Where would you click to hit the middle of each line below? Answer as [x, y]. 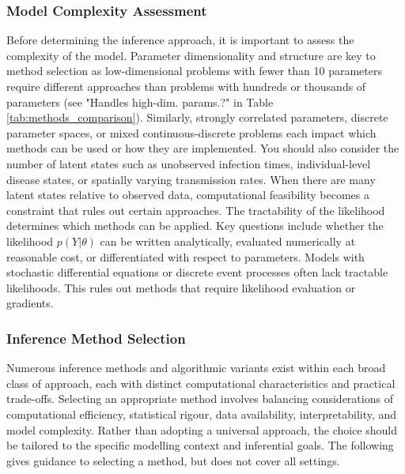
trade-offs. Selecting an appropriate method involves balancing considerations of [200, 399]
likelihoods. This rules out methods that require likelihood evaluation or [181, 287]
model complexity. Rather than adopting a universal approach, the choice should [202, 429]
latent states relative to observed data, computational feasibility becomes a [188, 195]
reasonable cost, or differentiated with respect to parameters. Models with [185, 256]
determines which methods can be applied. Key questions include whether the [195, 226]
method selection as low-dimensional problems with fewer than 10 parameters [194, 71]
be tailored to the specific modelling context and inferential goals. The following [200, 445]
